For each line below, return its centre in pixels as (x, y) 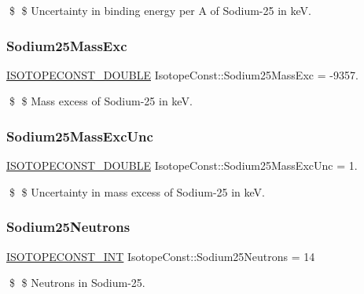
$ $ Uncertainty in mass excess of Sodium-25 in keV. (137, 191)
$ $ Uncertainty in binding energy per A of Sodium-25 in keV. (160, 10)
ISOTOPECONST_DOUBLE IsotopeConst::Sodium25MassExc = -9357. (182, 74)
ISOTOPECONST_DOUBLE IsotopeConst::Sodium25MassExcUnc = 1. (182, 165)
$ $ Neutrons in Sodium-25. (77, 283)
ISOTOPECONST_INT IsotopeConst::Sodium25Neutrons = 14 (161, 256)
